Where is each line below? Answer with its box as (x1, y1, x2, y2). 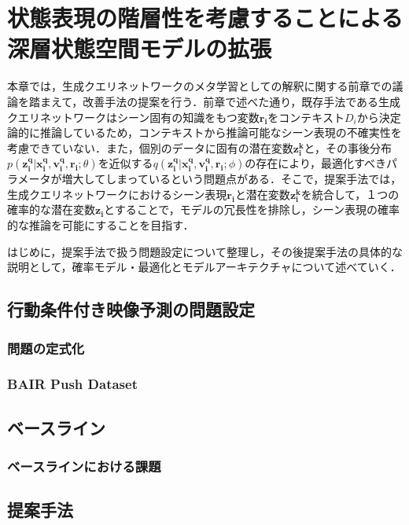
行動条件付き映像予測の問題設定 (7, 297, 255, 321)
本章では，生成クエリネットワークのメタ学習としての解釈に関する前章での (7, 78, 392, 94)
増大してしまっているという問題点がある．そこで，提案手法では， (61, 171, 402, 187)
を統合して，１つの (300, 185, 400, 202)
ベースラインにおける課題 (7, 457, 161, 476)
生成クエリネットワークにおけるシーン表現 (7, 185, 227, 202)
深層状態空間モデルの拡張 (7, 32, 272, 64)
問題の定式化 (7, 338, 85, 358)
